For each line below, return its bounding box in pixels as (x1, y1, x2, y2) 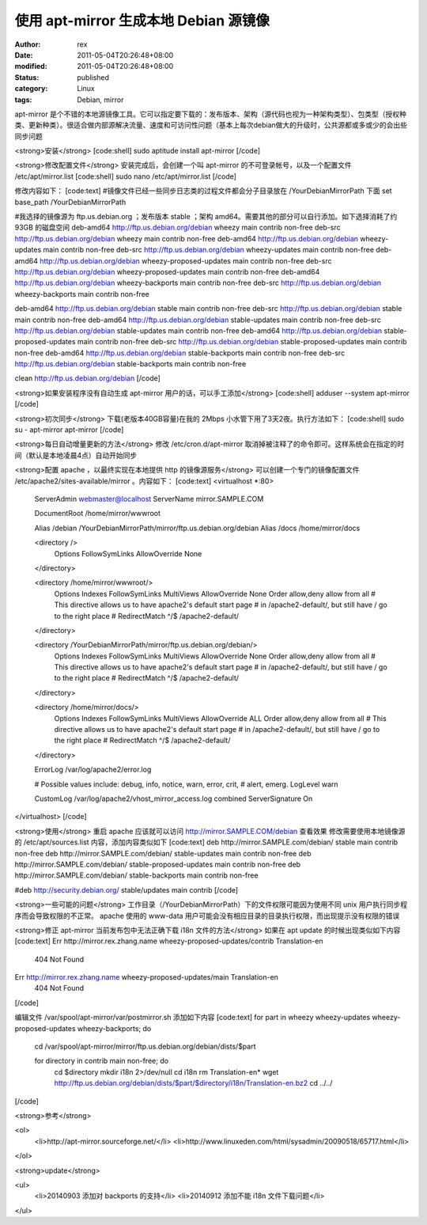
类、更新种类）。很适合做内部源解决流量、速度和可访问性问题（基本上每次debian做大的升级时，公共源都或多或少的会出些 (14, 120, 407, 130)
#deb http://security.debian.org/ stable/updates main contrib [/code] (14, 885, 239, 894)
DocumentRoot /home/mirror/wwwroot (34, 509, 161, 518)
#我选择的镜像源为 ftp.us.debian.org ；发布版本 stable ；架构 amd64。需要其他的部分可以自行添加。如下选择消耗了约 (14, 212, 398, 222)
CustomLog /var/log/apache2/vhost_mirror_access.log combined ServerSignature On (34, 794, 313, 803)
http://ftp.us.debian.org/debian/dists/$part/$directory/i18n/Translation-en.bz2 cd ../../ (54, 1079, 333, 1088)
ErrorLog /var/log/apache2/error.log (34, 764, 152, 775)
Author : (14, 40, 41, 49)
